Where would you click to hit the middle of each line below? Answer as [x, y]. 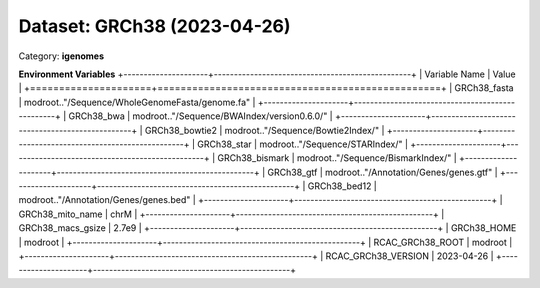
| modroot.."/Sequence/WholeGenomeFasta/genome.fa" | [137, 102]
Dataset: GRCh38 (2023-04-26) [154, 26]
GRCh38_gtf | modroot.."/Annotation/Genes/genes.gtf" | [383, 172]
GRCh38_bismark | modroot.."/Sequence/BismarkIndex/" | [337, 158]
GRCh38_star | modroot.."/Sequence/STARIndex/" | [302, 144]
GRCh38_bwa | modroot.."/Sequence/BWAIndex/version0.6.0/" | [201, 116]
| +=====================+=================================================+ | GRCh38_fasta [266, 88]
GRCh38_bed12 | [342, 186]
